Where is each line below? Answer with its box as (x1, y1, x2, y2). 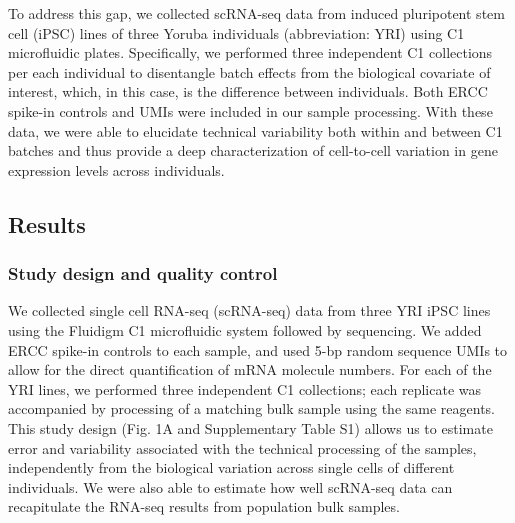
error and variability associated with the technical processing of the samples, (8, 437, 477, 458)
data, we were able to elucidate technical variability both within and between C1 (8, 120, 503, 141)
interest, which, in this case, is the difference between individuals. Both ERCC (8, 81, 488, 102)
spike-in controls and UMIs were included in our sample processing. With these (8, 100, 493, 121)
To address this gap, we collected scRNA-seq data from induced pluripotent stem (8, 3, 505, 23)
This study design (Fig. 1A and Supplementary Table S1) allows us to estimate (8, 417, 493, 438)
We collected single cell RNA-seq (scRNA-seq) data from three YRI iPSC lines (8, 300, 491, 321)
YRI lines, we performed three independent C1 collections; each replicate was (8, 378, 482, 399)
